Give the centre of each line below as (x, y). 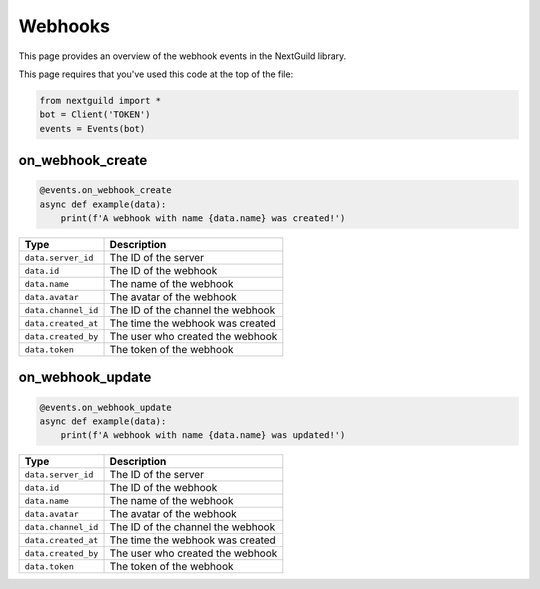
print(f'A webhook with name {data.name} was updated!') (203, 435)
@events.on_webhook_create (105, 190)
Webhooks (64, 26)
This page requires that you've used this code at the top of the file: (156, 74)
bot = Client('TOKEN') (95, 114)
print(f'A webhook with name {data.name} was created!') (203, 218)
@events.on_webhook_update (105, 407)
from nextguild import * (100, 100)
